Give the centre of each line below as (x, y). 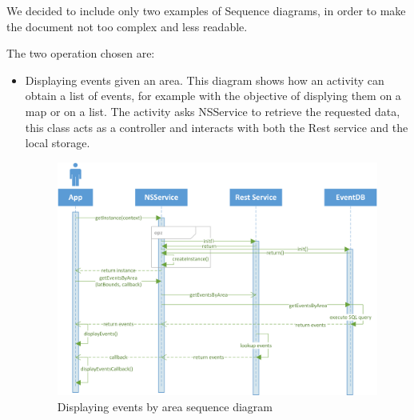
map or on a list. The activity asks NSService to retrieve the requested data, (213, 111)
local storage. (58, 143)
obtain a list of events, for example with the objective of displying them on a (213, 96)
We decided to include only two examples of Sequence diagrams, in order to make (206, 10)
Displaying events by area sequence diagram (165, 406)
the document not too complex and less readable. (127, 26)
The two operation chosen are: (81, 53)
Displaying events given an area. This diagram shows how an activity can (205, 80)
